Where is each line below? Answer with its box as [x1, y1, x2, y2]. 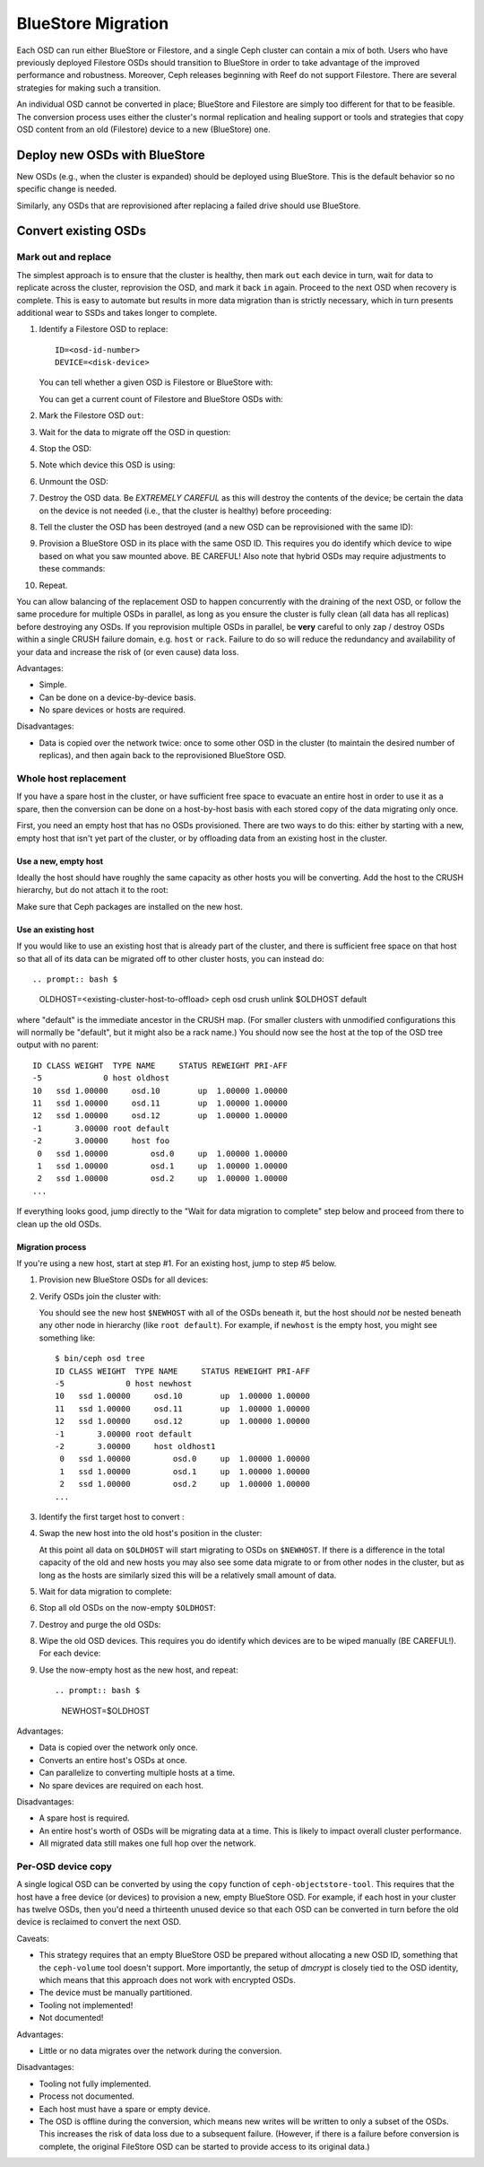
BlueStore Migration [16, 13, 169, 33]
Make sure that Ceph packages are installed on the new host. [16, 901, 244, 912]
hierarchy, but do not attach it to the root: [16, 885, 169, 896]
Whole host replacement [16, 773, 126, 784]
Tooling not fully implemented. [39, 2078, 151, 2089]
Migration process [16, 1241, 87, 1252]
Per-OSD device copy [16, 1860, 112, 1873]
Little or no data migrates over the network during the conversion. [39, 2045, 282, 2056]
